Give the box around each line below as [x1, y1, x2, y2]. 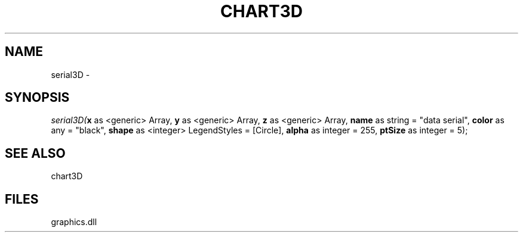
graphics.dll [51, 217, 97, 227]
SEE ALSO [5, 145, 66, 161]
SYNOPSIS [5, 90, 70, 105]
